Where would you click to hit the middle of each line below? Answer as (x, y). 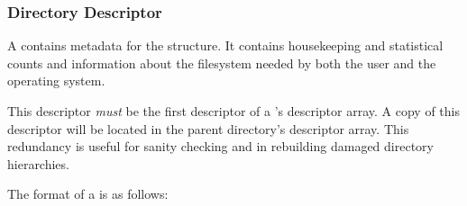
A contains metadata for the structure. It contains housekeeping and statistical (225, 45)
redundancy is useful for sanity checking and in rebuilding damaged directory (220, 146)
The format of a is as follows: (88, 194)
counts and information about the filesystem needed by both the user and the (222, 63)
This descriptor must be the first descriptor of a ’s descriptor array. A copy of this (233, 111)
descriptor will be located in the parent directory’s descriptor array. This (208, 128)
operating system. (56, 81)
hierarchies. (38, 163)
